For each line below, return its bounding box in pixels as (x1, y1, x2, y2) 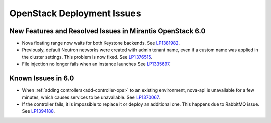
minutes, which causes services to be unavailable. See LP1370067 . (22, 94, 160, 100)
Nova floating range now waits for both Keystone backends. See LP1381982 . (22, 40, 180, 46)
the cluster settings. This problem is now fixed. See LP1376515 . (22, 54, 153, 60)
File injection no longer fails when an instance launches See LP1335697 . (22, 61, 171, 67)
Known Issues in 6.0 (9, 74, 74, 83)
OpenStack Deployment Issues (9, 8, 141, 19)
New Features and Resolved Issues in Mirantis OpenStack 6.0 (9, 27, 206, 35)
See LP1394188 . (22, 108, 55, 114)
